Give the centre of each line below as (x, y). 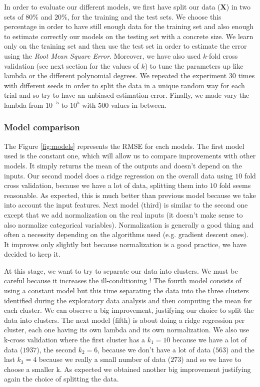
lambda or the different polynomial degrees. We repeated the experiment (115, 75)
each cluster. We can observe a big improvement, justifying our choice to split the (129, 310)
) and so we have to (211, 359)
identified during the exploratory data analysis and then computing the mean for (128, 300)
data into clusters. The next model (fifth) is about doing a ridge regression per (124, 320)
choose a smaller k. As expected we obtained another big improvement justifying (127, 369)
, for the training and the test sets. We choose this (144, 16)
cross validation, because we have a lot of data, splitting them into (106, 185)
